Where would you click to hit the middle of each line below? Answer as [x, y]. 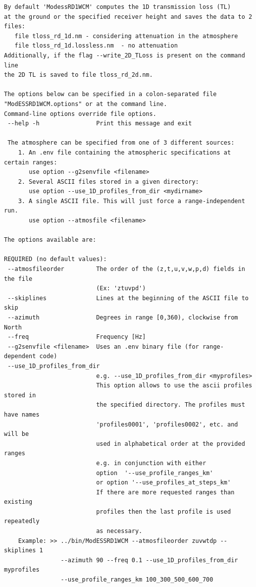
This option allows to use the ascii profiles [174, 386]
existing [18, 502]
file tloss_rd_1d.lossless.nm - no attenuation [96, 46]
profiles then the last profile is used [164, 511]
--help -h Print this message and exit [100, 124]
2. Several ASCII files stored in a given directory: [108, 182]
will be [17, 434]
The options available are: [50, 240]
